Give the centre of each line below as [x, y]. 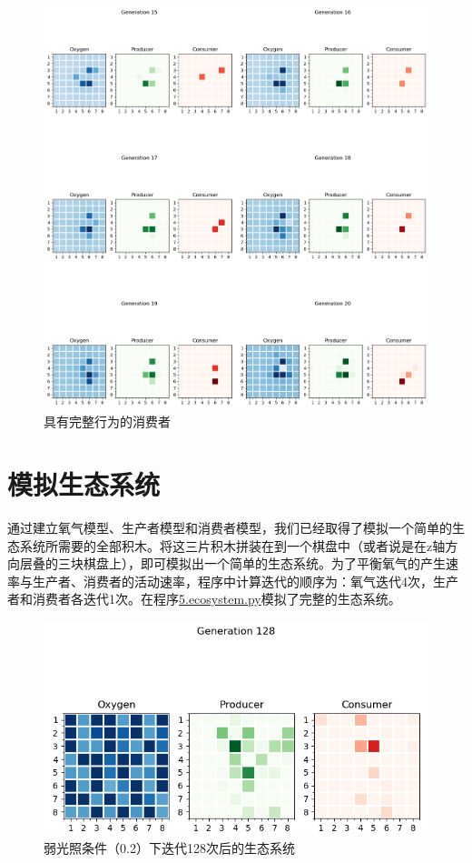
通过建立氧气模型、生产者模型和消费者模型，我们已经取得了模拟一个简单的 [230, 527]
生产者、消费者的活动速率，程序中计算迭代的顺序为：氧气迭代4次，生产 [245, 581]
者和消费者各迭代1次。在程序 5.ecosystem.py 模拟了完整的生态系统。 [204, 599]
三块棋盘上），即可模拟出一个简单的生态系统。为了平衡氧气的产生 [251, 563]
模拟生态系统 [84, 484]
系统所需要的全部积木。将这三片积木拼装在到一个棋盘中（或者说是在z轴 [232, 545]
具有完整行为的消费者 [107, 421]
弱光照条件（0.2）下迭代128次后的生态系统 [169, 848]
